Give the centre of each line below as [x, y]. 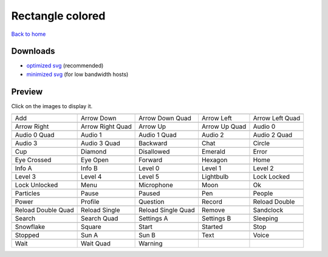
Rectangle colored [58, 16]
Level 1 [211, 168]
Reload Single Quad [167, 210]
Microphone [156, 185]
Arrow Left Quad [277, 118]
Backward [153, 143]
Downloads [33, 51]
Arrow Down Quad [165, 118]
